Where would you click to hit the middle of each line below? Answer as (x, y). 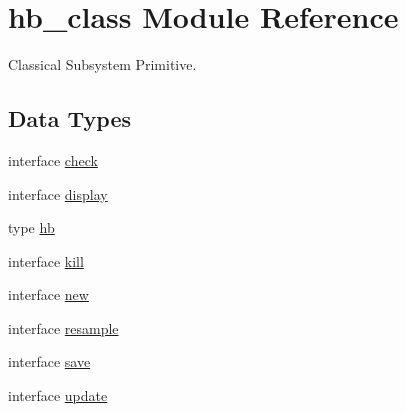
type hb (31, 227)
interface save (49, 361)
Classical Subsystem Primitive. (102, 64)
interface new (48, 294)
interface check (53, 159)
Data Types (69, 118)
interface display (58, 193)
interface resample (63, 327)
